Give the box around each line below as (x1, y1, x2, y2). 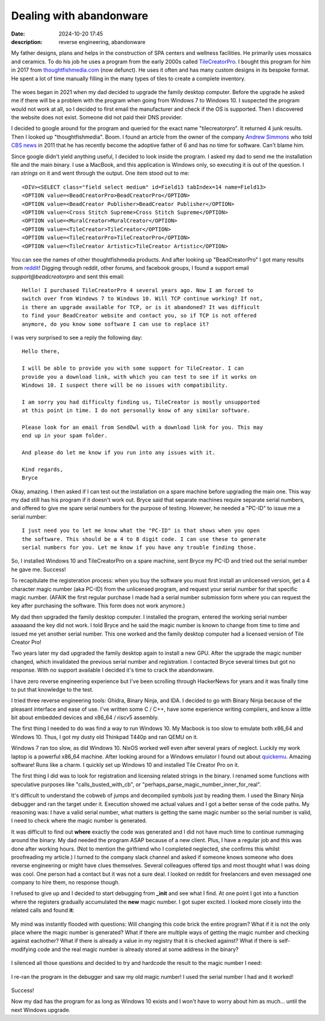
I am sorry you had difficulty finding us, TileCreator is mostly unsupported (22, 398, 260, 405)
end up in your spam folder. (22, 432, 108, 439)
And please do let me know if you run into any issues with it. (22, 449, 216, 456)
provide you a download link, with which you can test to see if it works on (22, 373, 257, 380)
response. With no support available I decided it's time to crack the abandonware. (11, 666, 215, 674)
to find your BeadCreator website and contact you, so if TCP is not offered (22, 312, 257, 319)
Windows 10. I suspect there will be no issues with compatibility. (22, 382, 228, 389)
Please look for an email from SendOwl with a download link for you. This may (22, 423, 263, 431)
